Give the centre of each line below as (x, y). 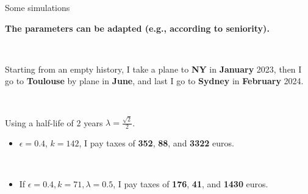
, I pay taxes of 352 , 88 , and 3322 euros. (156, 143)
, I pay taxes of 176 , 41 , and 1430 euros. (191, 184)
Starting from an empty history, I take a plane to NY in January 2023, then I (153, 69)
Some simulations (38, 7)
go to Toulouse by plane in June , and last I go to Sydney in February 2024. (154, 81)
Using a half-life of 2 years (54, 122)
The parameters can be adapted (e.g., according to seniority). (137, 28)
